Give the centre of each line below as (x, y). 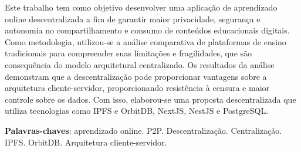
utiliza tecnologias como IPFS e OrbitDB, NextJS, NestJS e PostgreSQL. (137, 111)
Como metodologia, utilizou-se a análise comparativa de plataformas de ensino (146, 41)
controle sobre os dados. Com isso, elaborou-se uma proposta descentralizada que (150, 99)
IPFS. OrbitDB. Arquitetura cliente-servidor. (86, 142)
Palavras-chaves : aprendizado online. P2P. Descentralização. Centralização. (143, 130)
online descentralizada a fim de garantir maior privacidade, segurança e (133, 18)
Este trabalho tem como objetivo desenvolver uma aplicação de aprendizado (141, 7)
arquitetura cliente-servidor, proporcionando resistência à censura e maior (137, 88)
